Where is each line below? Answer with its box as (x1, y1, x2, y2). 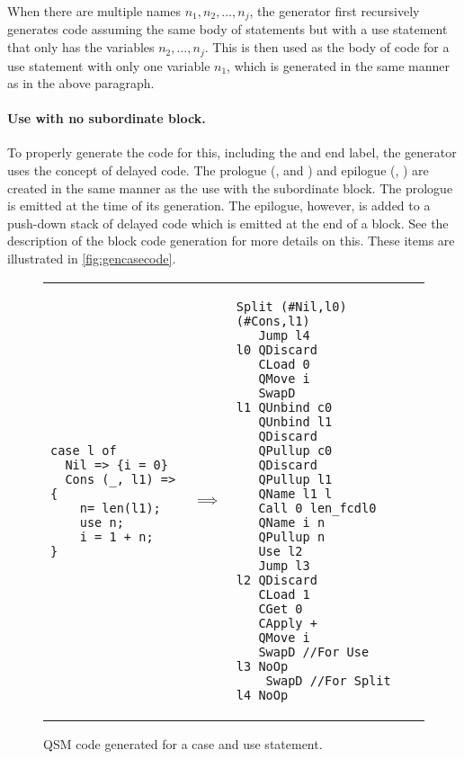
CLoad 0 (258, 356, 310, 371)
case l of (50, 442, 117, 458)
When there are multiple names (7, 2, 182, 20)
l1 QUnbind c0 (236, 399, 333, 415)
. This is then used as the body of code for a (204, 38, 450, 57)
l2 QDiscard (236, 572, 317, 587)
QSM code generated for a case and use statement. (43, 734, 323, 753)
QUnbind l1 (258, 414, 333, 429)
